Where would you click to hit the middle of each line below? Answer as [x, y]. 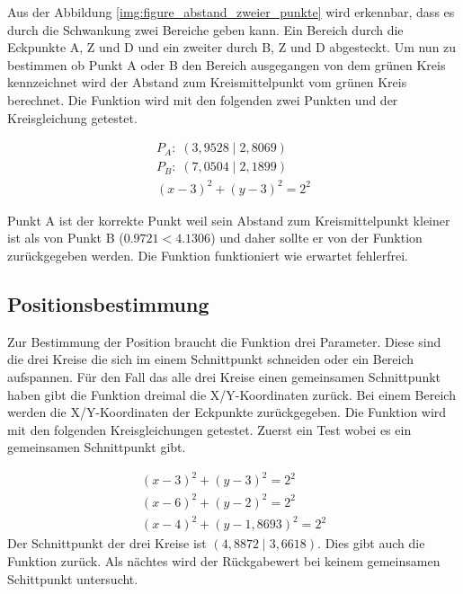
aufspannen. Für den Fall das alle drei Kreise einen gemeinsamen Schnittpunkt [224, 376]
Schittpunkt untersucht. [73, 578]
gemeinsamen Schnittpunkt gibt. [97, 447]
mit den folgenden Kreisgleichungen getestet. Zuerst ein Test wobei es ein [209, 429]
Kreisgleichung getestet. [72, 117]
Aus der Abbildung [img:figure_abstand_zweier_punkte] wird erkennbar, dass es [231, 12]
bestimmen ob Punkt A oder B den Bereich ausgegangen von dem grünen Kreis [227, 64]
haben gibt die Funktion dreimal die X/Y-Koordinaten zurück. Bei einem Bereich [231, 394]
